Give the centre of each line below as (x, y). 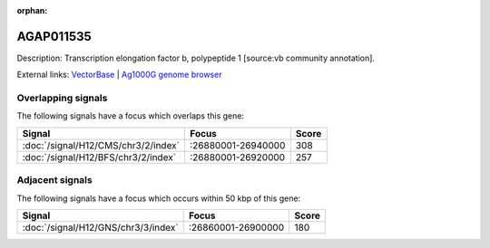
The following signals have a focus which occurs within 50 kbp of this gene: (159, 198)
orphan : (32, 10)
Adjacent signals (54, 180)
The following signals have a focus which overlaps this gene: (131, 116)
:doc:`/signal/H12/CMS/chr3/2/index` (101, 145)
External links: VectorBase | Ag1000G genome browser (119, 75)
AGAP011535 (54, 36)
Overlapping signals (62, 98)
